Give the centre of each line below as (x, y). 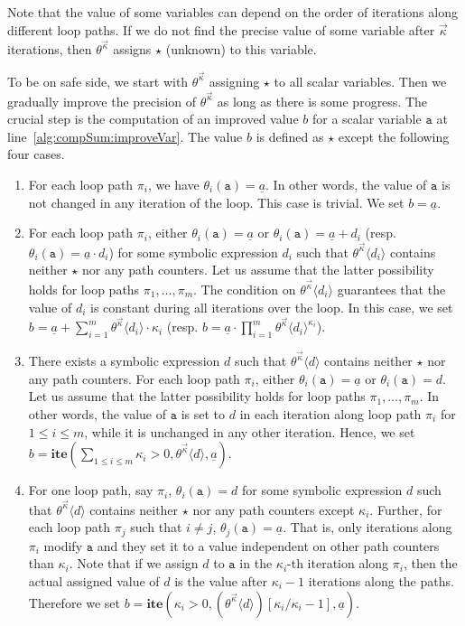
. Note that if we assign (134, 563)
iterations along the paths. (381, 581)
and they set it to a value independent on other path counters (268, 545)
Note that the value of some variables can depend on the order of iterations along (232, 12)
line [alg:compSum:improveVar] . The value (125, 136)
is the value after (221, 581)
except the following (394, 136)
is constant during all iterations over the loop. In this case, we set (272, 307)
